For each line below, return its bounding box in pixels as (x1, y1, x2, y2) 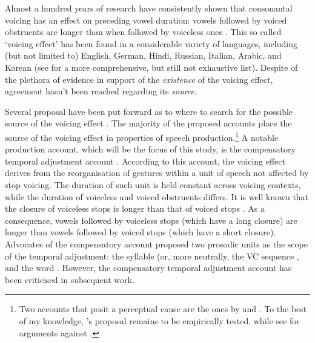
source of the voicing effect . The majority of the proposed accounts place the (5, 117, 292, 129)
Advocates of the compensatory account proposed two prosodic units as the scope (5, 237, 308, 250)
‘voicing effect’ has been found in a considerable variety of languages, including (5, 37, 297, 50)
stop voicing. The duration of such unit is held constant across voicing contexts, (5, 178, 301, 191)
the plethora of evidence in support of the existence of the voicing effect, (5, 73, 273, 85)
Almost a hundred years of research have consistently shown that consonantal (5, 2, 293, 14)
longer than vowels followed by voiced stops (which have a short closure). (5, 226, 276, 238)
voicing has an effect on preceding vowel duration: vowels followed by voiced (5, 13, 287, 26)
